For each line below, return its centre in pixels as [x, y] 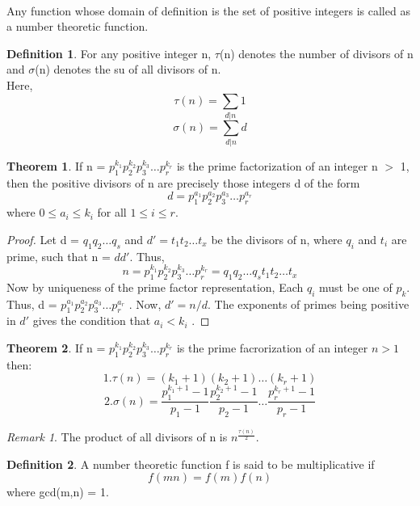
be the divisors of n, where [277, 239]
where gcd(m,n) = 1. [58, 492]
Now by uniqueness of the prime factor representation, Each [155, 287]
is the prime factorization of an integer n [277, 166]
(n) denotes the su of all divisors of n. [128, 69]
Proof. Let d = [43, 239]
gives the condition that [92, 320]
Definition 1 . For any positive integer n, [109, 53]
